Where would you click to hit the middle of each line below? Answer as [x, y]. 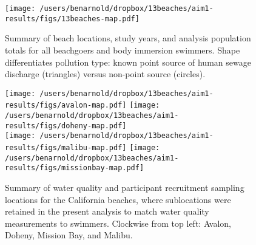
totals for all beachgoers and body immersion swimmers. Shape [123, 50]
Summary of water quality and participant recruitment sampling [125, 187]
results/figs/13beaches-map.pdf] [72, 19]
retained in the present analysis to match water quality [107, 211]
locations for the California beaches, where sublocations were [118, 199]
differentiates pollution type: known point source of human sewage [128, 62]
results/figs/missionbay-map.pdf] [75, 168]
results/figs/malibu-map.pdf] [66, 147]
